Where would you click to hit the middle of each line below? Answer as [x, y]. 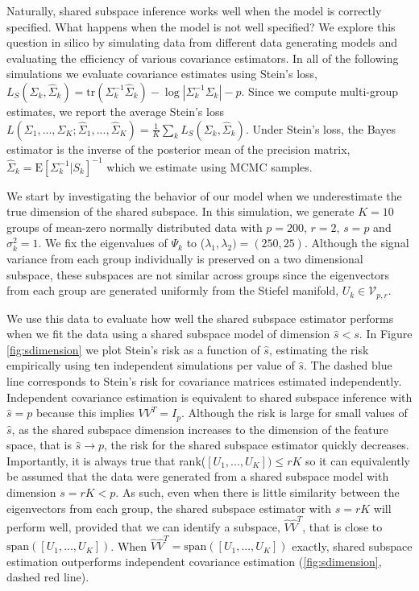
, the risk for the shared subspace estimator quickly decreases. [257, 445]
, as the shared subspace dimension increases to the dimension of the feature [200, 429]
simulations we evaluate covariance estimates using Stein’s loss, [162, 74]
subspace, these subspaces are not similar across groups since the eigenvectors [198, 274]
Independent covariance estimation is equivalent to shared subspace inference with [209, 397]
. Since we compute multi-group [320, 91]
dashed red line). [48, 577]
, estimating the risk [319, 349]
